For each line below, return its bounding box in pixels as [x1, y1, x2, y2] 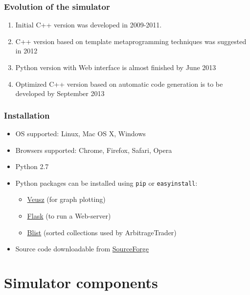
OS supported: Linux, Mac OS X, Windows [15, 128, 146, 138]
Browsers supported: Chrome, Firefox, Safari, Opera [15, 145, 172, 155]
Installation [4, 109, 50, 121]
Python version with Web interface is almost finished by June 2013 [15, 62, 216, 72]
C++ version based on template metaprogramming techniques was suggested [15, 36, 247, 46]
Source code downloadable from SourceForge [15, 244, 149, 254]
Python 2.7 [15, 161, 49, 172]
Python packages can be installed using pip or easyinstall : [15, 177, 198, 188]
